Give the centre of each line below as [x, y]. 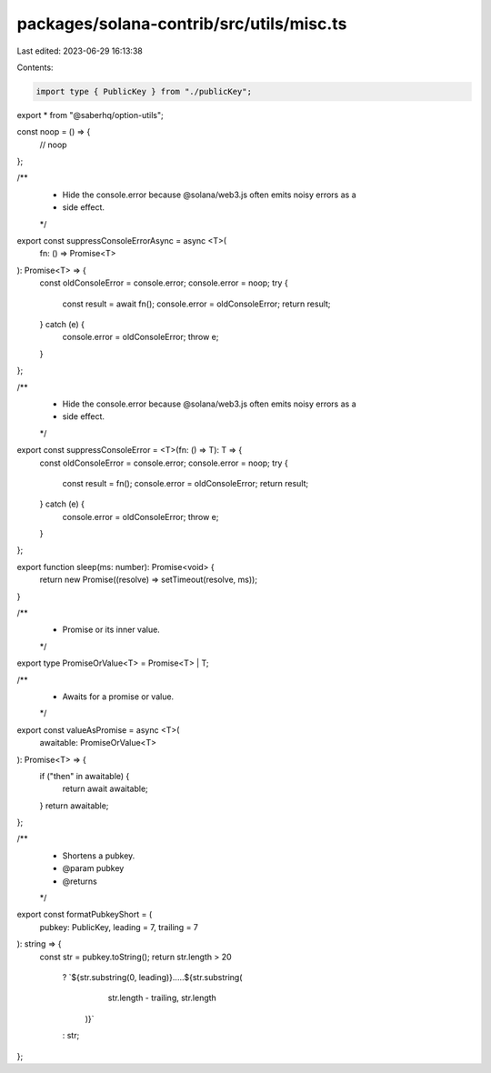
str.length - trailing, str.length [162, 998]
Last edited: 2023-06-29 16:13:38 [80, 51]
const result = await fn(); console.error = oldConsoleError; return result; [196, 304]
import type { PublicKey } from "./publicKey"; [144, 91]
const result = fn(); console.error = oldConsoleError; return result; [185, 483]
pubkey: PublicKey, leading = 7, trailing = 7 [119, 927]
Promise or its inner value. [111, 630]
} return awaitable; [74, 806]
